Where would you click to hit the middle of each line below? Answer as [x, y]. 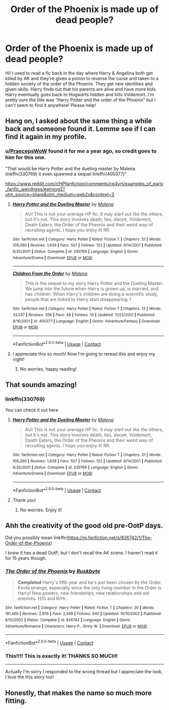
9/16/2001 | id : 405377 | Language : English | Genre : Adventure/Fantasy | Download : [87, 321]
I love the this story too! [30, 677]
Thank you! [24, 500]
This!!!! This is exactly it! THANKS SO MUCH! [62, 656]
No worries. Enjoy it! [41, 510]
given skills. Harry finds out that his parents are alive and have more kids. [81, 89]
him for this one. [26, 157]
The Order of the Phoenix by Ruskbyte [53, 571]
